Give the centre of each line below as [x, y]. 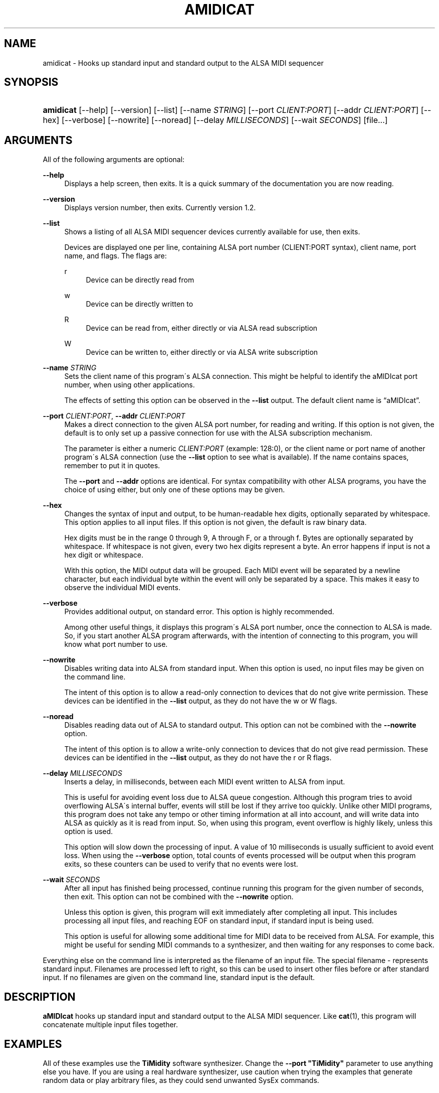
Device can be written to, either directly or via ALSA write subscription [202, 352]
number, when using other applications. [130, 385]
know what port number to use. [116, 644]
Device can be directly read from [140, 280]
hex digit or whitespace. [104, 555]
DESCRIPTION [40, 997]
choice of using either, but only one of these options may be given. [175, 490]
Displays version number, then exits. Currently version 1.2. [160, 208]
